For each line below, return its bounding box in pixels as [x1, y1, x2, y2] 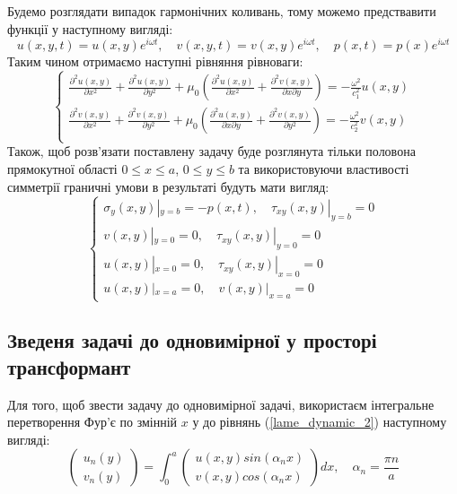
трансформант [7, 352, 131, 380]
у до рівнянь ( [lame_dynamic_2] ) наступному [192, 412, 447, 431]
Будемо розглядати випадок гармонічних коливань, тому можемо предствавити [7, 2, 436, 20]
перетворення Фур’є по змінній [7, 412, 178, 431]
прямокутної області [7, 160, 118, 178]
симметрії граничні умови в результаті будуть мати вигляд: [7, 177, 330, 195]
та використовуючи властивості [238, 160, 409, 178]
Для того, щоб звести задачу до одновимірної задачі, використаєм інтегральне [7, 394, 435, 413]
